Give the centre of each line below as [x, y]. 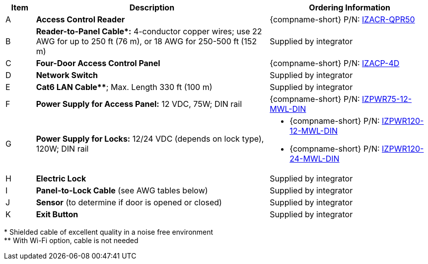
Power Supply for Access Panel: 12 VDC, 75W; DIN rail [139, 104]
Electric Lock [61, 178]
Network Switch [67, 75]
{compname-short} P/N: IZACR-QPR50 [342, 19]
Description [152, 7]
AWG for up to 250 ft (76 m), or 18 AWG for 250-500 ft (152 [146, 41]
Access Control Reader [80, 19]
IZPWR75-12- [387, 99]
